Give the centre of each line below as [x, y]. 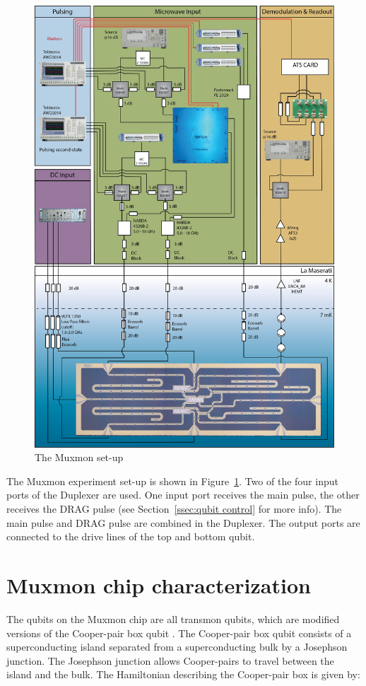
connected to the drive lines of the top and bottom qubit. [131, 536]
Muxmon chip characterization [159, 585]
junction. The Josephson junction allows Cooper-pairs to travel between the [170, 660]
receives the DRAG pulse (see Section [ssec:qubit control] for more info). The [174, 509]
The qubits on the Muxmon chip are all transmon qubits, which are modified [173, 618]
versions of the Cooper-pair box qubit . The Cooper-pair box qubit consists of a [179, 633]
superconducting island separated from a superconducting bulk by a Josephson [177, 647]
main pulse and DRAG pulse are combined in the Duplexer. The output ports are [183, 522]
